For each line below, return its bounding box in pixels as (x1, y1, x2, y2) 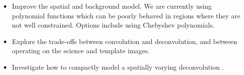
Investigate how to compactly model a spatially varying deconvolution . (12, 61, 224, 72)
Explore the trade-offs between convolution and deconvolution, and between (12, 36, 237, 46)
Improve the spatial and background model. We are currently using (12, 1, 212, 11)
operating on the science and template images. (12, 45, 150, 56)
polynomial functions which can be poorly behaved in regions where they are (12, 10, 241, 20)
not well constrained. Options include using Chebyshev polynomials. (12, 20, 215, 30)
